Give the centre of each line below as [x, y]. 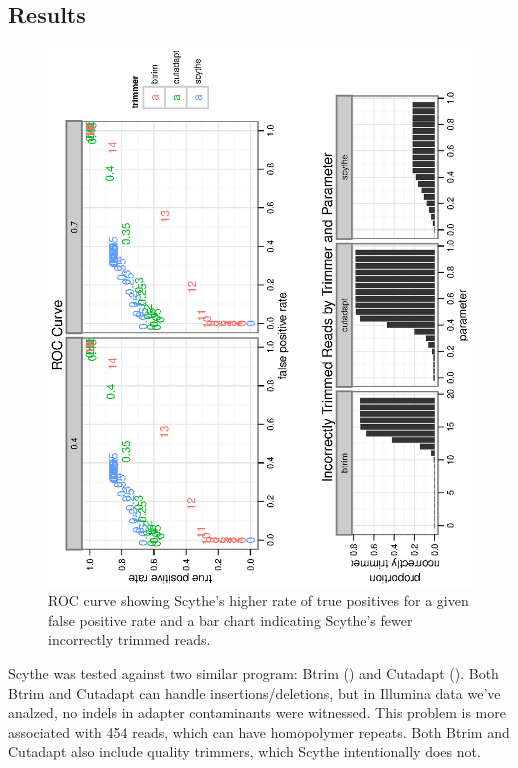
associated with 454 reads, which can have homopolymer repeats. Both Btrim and [259, 731]
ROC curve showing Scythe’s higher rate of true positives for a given [258, 600]
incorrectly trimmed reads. [129, 639]
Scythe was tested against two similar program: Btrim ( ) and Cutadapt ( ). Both [253, 672]
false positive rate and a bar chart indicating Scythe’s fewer [230, 619]
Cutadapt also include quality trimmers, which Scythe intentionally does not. [244, 751]
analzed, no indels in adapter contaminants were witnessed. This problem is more [257, 712]
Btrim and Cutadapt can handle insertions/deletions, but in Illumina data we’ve [254, 692]
